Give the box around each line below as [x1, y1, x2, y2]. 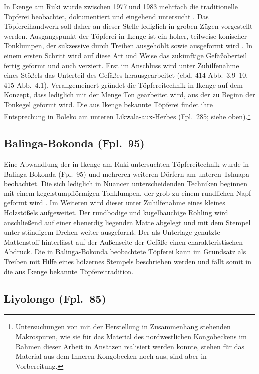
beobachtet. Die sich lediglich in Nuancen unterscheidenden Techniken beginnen [4, 178, 248, 188]
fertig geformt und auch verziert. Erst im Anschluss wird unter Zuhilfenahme [4, 60, 239, 70]
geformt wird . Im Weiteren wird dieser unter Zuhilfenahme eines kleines [4, 197, 225, 208]
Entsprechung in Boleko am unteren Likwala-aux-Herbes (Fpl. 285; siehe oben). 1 [4, 109, 251, 121]
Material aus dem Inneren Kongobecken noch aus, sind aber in [15, 351, 207, 361]
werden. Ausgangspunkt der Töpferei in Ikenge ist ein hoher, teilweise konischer [4, 30, 247, 41]
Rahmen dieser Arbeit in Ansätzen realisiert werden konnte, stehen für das [15, 341, 244, 351]
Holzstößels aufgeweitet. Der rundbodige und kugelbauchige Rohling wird [4, 207, 228, 217]
